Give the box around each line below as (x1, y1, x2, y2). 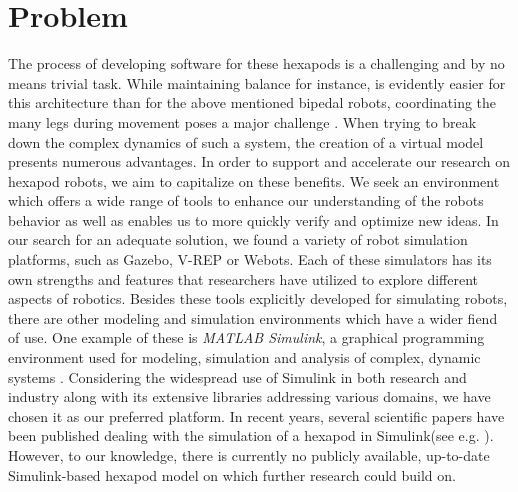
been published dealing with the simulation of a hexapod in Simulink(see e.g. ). (8, 425, 494, 446)
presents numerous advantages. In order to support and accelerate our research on (8, 151, 511, 172)
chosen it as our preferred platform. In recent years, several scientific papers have (8, 405, 505, 426)
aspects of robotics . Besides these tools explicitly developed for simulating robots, (8, 288, 508, 309)
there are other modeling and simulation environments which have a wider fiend (8, 307, 498, 328)
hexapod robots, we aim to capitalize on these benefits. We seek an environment (8, 170, 500, 191)
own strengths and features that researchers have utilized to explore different (8, 268, 479, 289)
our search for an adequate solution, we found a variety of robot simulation (8, 229, 468, 250)
